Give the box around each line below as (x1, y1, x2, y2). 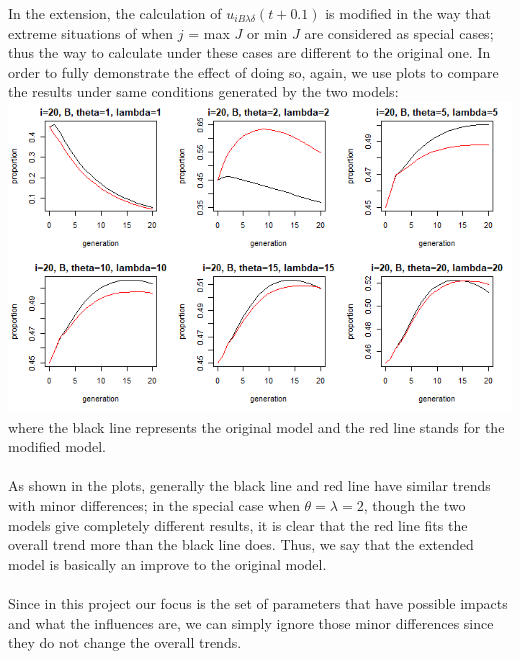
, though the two (363, 494, 466, 515)
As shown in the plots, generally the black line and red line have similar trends (8, 475, 491, 496)
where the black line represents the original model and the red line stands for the (8, 416, 505, 437)
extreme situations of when (8, 22, 174, 43)
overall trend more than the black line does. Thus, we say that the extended (8, 534, 474, 555)
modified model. (8, 436, 107, 457)
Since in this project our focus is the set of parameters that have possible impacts (8, 592, 508, 613)
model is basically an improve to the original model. (8, 553, 327, 574)
